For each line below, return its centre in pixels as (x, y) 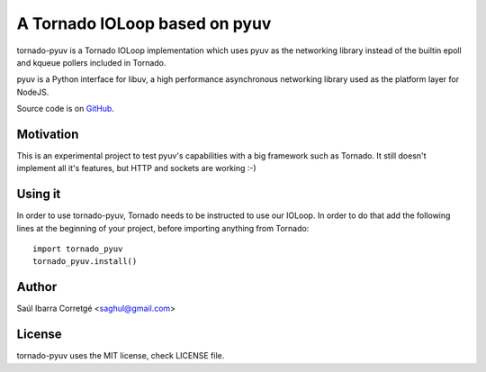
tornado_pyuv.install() (85, 262)
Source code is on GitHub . (65, 109)
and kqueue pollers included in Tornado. (91, 62)
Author (37, 287)
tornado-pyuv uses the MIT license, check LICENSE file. (121, 356)
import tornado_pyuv (78, 249)
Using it (39, 194)
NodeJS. (33, 92)
